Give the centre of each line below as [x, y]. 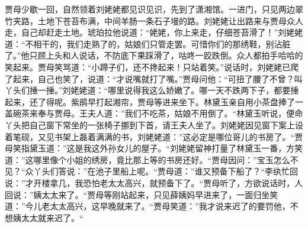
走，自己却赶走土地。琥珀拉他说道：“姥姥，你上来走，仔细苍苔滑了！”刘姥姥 [154, 32]
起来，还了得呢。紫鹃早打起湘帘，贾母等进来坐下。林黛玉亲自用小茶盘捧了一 [154, 101]
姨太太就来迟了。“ [48, 217]
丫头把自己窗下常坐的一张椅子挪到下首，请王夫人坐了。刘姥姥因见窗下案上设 [154, 124]
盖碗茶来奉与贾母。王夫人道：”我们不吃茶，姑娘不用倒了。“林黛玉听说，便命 [154, 113]
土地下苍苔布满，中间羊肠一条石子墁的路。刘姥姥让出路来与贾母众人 [170, 20]
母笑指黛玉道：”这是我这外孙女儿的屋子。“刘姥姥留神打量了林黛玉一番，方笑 [154, 148]
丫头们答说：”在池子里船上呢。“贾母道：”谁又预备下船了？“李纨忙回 [166, 171]
